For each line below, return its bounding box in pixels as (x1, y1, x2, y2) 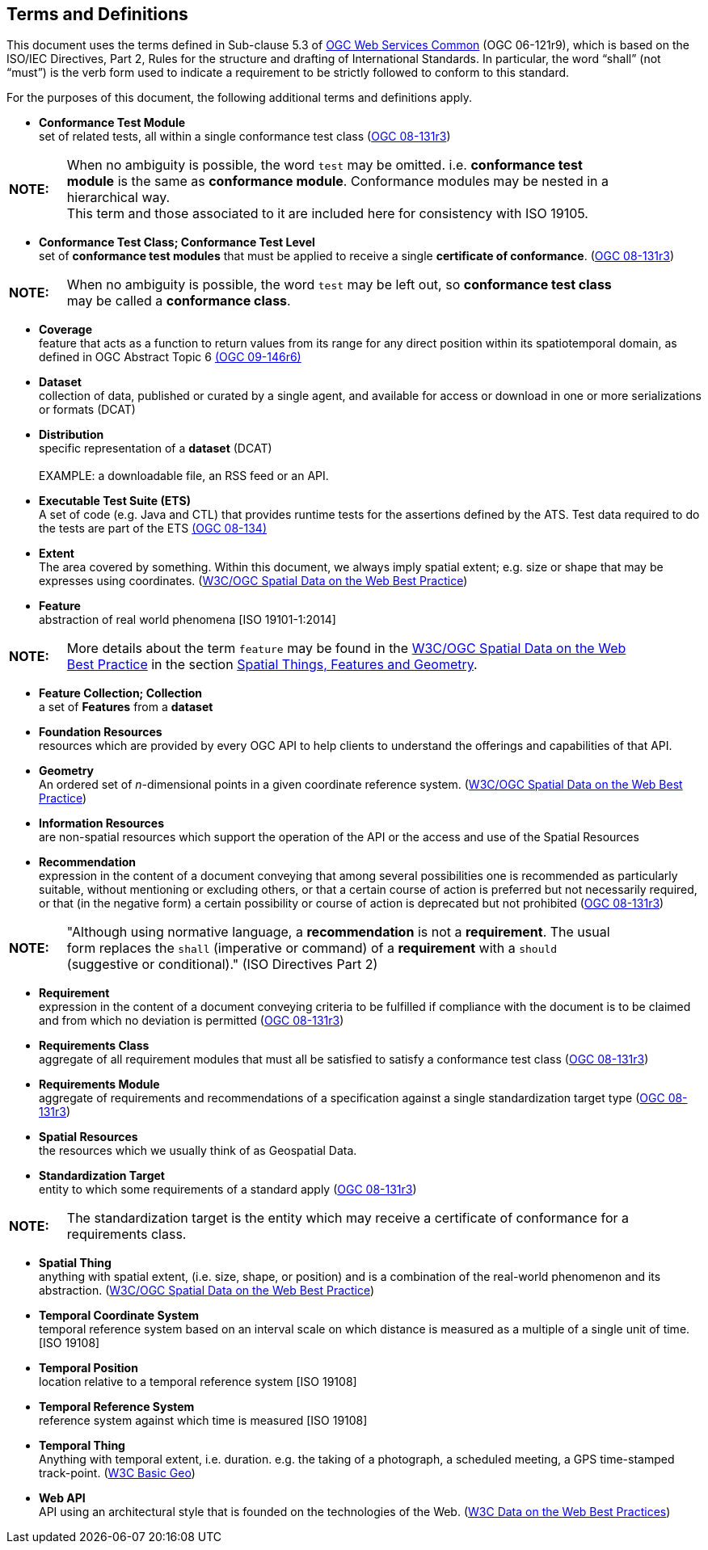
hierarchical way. (66, 189, 171, 206)
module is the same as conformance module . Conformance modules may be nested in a (66, 173, 609, 190)
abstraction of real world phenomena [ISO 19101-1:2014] (39, 613, 336, 627)
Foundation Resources (39, 725, 162, 739)
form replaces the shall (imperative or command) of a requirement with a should (66, 940, 558, 957)
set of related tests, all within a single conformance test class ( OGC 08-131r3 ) (39, 129, 451, 144)
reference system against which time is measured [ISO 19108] (39, 1413, 368, 1428)
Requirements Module (39, 1077, 160, 1092)
